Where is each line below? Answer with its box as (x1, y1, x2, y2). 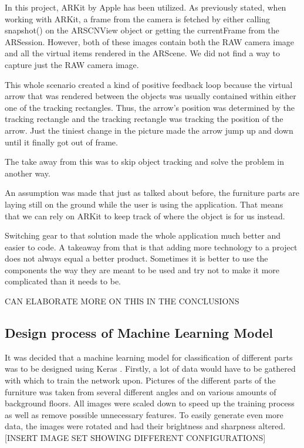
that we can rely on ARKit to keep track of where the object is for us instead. (5, 209, 285, 222)
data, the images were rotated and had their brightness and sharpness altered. (5, 420, 286, 432)
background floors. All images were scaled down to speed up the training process (5, 397, 295, 409)
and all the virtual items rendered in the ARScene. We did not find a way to (5, 47, 281, 59)
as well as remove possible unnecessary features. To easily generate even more (5, 408, 283, 420)
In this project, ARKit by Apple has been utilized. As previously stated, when (5, 1, 286, 13)
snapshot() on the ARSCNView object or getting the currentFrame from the (5, 24, 279, 36)
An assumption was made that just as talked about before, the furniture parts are (5, 186, 299, 199)
